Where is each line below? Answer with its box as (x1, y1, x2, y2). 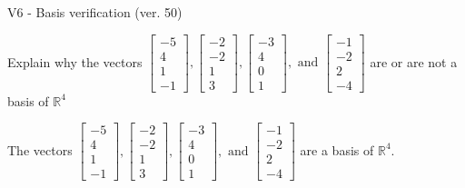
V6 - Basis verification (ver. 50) (7, 3, 183, 21)
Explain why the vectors (7, 52, 143, 71)
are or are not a (370, 52, 458, 71)
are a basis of (300, 140, 374, 159)
